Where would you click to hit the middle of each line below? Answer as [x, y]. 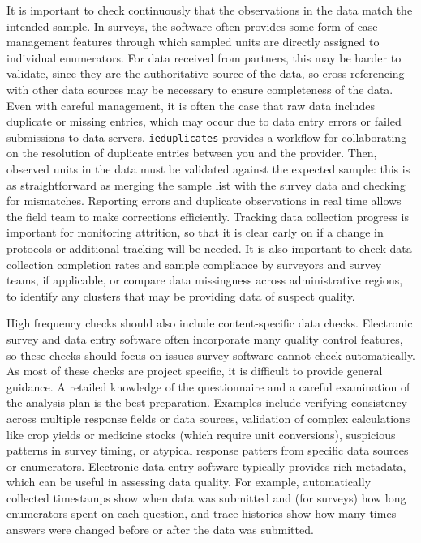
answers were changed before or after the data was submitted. [160, 530]
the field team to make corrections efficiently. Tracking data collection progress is [208, 216]
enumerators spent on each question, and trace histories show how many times [202, 513]
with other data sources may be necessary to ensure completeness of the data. [200, 89]
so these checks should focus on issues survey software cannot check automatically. [211, 355]
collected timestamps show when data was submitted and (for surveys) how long [206, 497]
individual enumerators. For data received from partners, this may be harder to [204, 57]
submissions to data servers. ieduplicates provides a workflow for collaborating [207, 137]
